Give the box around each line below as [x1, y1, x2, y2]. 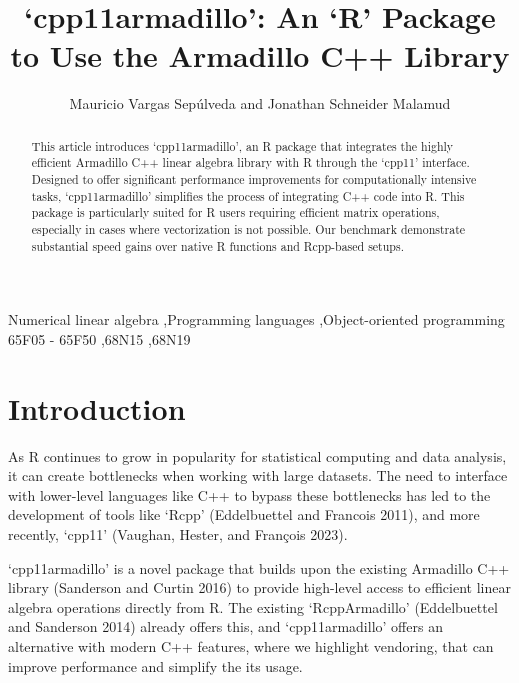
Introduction [8, 387, 186, 428]
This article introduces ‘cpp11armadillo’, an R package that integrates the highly [31, 137, 454, 154]
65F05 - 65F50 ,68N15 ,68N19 [8, 328, 191, 349]
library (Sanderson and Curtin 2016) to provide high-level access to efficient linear [8, 577, 511, 598]
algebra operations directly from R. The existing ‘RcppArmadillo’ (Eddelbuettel [8, 596, 498, 617]
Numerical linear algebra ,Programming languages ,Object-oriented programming [8, 309, 505, 330]
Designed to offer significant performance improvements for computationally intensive [31, 171, 477, 188]
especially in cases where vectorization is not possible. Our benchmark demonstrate [31, 220, 466, 237]
